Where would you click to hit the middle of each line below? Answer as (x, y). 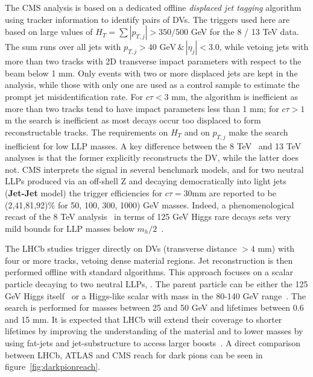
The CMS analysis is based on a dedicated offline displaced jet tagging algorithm (153, 7)
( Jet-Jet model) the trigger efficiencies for (84, 192)
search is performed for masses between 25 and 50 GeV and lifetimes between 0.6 (154, 307)
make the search (258, 132)
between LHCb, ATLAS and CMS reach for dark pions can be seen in (134, 354)
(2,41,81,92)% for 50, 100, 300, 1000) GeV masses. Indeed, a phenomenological (150, 204)
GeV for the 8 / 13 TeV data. (245, 32)
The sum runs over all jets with (63, 47)
